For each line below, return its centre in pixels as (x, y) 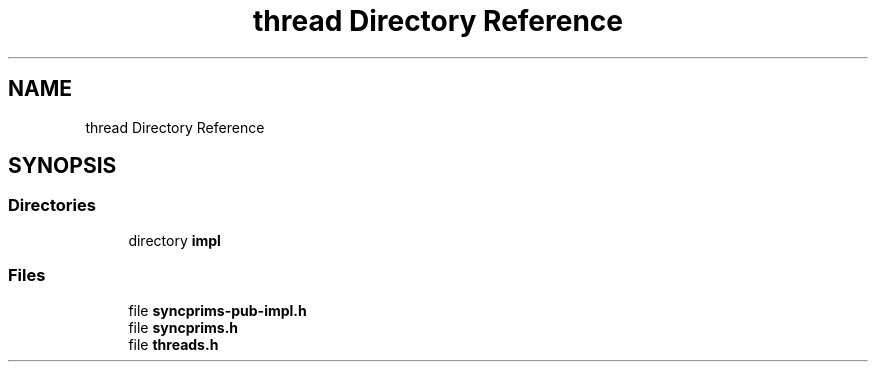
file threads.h (173, 344)
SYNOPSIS (62, 166)
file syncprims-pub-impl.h (217, 310)
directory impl (174, 240)
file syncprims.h (183, 327)
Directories (52, 205)
